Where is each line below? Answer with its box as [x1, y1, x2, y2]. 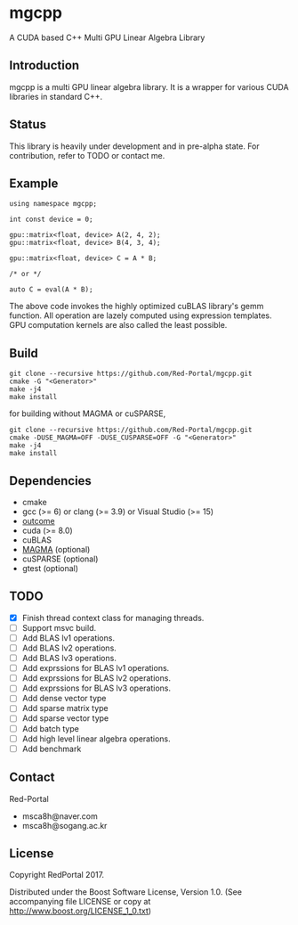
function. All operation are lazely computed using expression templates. [9, 310, 272, 321]
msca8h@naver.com [21, 810, 98, 822]
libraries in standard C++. [9, 91, 103, 102]
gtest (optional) [21, 563, 78, 573]
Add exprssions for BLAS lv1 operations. [21, 663, 170, 674]
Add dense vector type [21, 693, 107, 704]
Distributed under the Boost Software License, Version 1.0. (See [9, 887, 243, 897]
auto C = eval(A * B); [9, 285, 93, 294]
